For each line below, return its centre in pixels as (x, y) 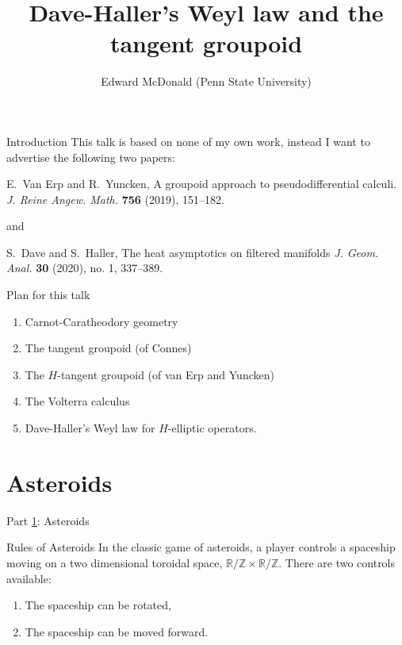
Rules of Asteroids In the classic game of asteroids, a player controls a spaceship (201, 547)
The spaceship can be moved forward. (117, 631)
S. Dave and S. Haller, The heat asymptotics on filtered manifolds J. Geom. (193, 252)
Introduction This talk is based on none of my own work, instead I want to (188, 141)
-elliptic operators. (212, 428)
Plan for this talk (48, 295)
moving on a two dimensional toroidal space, (115, 562)
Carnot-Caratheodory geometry (101, 321)
